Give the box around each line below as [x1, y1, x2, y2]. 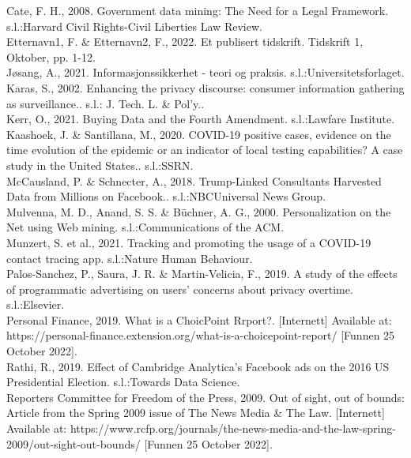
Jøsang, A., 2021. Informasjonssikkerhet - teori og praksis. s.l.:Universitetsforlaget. [6, 64, 405, 81]
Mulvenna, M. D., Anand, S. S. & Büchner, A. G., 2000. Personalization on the [6, 203, 391, 220]
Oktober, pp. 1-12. [6, 48, 96, 65]
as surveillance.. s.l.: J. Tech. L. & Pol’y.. [6, 95, 205, 111]
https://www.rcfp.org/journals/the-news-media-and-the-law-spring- [70, 420, 396, 437]
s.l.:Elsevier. [6, 296, 65, 313]
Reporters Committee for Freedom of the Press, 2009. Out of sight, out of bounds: [6, 389, 405, 405]
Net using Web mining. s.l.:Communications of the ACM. [6, 219, 285, 235]
